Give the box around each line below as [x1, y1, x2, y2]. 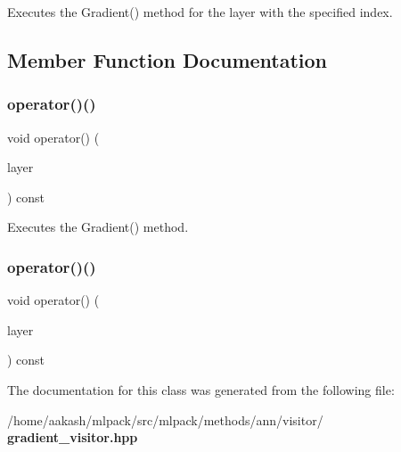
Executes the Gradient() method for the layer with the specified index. [7, 3, 393, 21]
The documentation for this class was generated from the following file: [7, 380, 395, 399]
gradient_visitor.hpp [7, 428, 138, 447]
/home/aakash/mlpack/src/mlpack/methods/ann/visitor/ [7, 410, 323, 429]
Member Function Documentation [7, 45, 328, 73]
